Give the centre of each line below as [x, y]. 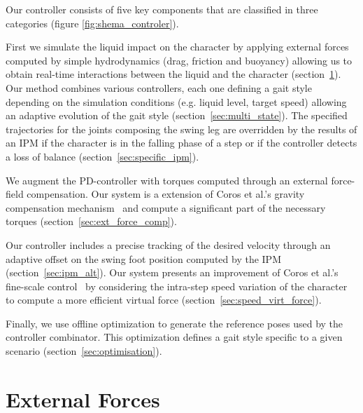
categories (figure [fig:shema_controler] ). [92, 23]
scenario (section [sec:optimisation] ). [84, 351]
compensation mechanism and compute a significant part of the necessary [166, 207]
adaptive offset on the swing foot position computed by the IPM [143, 258]
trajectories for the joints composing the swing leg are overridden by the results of [181, 129]
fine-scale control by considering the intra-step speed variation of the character [177, 286]
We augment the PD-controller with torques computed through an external [167, 180]
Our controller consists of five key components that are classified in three [162, 9]
